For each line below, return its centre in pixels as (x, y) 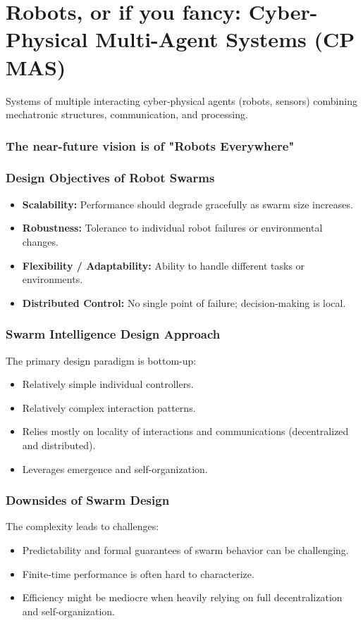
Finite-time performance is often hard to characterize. (138, 573)
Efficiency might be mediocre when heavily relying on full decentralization (182, 597)
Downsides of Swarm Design (88, 500)
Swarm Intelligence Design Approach (113, 334)
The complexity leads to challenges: (82, 526)
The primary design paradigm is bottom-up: (101, 360)
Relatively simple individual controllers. (108, 384)
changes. (40, 241)
